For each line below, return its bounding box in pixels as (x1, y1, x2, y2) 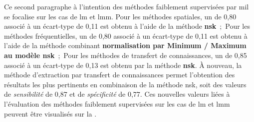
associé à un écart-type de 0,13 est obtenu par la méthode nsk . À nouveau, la (4, 60, 242, 70)
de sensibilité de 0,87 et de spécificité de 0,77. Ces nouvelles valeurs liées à (4, 89, 230, 99)
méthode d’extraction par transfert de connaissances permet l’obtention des (4, 69, 235, 80)
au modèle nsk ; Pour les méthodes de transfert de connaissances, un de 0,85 (4, 50, 247, 60)
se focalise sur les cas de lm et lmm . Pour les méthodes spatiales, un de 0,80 (4, 11, 237, 21)
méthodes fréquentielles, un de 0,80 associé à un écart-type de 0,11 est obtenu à (4, 30, 248, 41)
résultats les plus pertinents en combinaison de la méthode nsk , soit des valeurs (4, 79, 247, 89)
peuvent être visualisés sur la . (4, 108, 97, 119)
